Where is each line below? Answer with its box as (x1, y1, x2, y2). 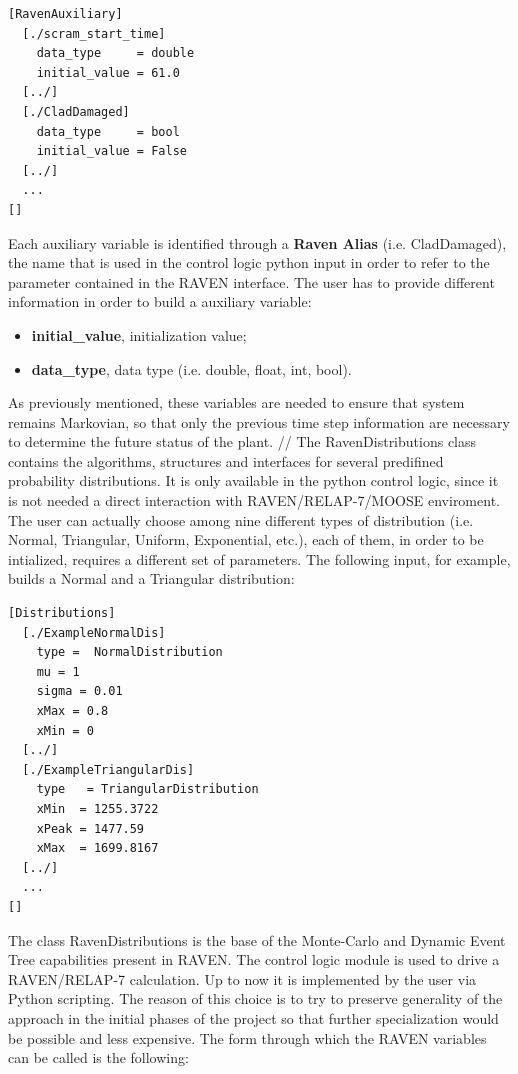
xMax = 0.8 (36, 704, 109, 718)
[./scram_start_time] (22, 26, 166, 41)
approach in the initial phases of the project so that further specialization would (8, 1007, 499, 1028)
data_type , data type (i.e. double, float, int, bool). (31, 358, 352, 379)
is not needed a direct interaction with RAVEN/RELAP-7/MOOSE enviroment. (8, 490, 500, 511)
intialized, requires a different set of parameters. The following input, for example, (8, 548, 511, 569)
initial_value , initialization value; (31, 324, 247, 345)
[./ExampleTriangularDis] (22, 762, 195, 777)
